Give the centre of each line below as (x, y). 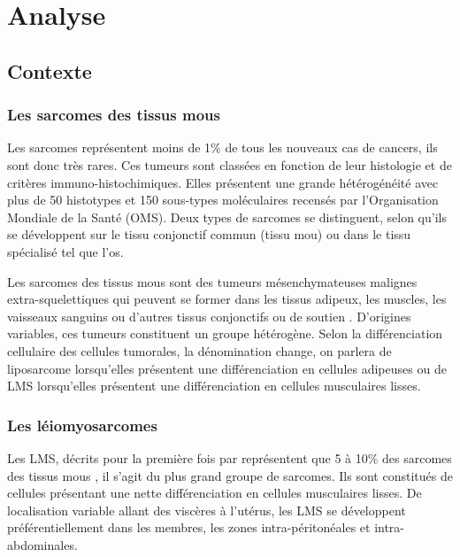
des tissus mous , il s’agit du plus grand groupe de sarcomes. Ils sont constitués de (230, 475)
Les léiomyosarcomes (82, 425)
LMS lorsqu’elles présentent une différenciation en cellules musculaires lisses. (214, 386)
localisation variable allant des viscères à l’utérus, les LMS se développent (207, 510)
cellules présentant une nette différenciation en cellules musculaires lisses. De (215, 493)
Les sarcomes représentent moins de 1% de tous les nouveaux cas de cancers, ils (222, 147)
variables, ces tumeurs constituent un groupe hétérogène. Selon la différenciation (225, 333)
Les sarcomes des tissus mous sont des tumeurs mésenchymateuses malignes (212, 281)
